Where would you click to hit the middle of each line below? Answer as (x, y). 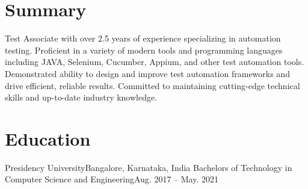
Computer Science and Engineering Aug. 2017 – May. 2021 (112, 179)
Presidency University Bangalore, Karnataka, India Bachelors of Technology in (149, 167)
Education (48, 138)
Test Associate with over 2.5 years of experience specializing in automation (143, 38)
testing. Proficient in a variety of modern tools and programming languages (144, 50)
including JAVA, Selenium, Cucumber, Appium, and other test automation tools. (155, 62)
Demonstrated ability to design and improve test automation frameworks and (147, 73)
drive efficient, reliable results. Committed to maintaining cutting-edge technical (152, 85)
